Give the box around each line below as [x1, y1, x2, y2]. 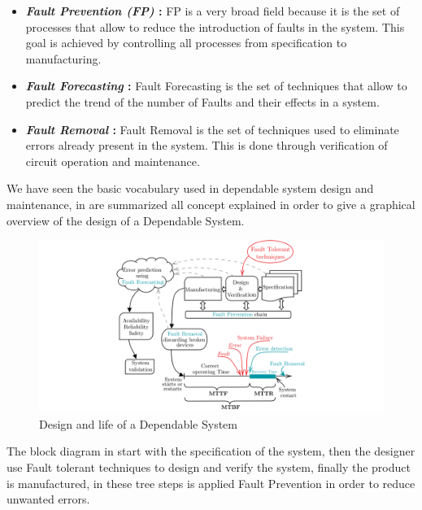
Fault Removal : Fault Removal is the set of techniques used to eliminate [25, 120, 399, 137]
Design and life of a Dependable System [39, 415, 237, 432]
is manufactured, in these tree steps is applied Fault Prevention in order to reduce [7, 474, 415, 491]
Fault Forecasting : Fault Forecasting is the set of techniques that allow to [25, 77, 407, 94]
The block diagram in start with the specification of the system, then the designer [7, 442, 415, 460]
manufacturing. [25, 50, 102, 67]
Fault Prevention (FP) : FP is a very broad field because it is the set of [25, 2, 400, 19]
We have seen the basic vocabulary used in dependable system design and [7, 180, 374, 197]
